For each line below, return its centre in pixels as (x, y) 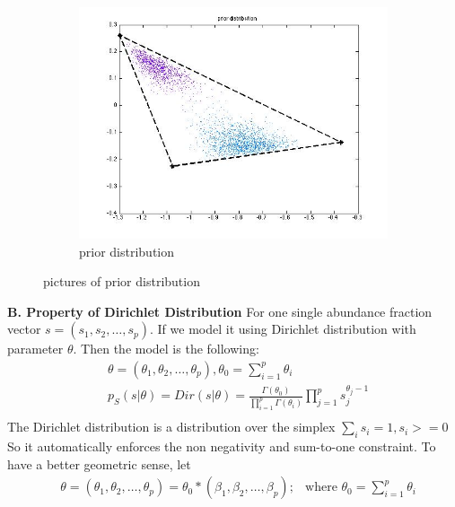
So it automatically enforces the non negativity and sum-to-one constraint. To (222, 446)
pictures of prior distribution (122, 281)
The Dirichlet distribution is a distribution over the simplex (171, 427)
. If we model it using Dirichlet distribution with (283, 329)
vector (24, 329)
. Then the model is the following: (166, 349)
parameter (35, 349)
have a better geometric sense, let (99, 463)
